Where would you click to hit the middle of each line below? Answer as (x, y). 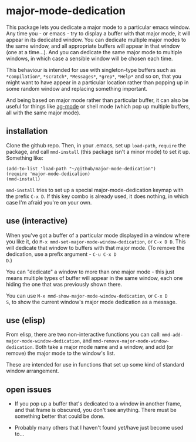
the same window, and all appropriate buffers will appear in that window (93, 46)
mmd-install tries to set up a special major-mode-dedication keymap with (95, 190)
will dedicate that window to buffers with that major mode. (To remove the (95, 248)
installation (27, 131)
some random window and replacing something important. (77, 88)
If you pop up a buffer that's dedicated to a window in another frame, (98, 404)
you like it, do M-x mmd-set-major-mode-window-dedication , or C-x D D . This (96, 241)
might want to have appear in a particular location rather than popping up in (97, 82)
